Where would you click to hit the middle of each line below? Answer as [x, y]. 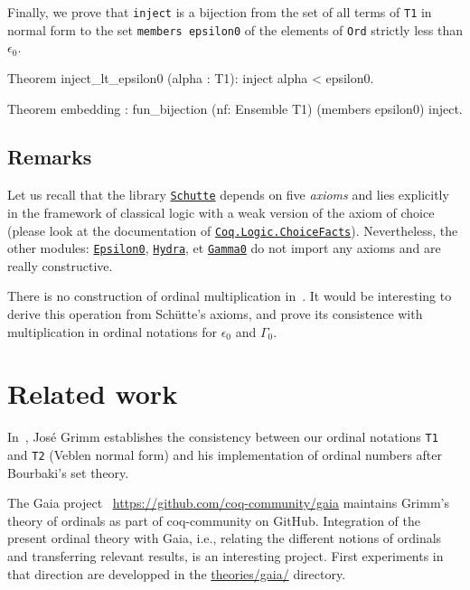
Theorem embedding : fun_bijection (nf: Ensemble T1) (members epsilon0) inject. [235, 108]
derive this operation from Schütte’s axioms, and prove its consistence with [215, 314]
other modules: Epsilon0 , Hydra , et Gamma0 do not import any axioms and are [224, 248]
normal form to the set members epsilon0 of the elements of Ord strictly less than [235, 29]
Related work [93, 393]
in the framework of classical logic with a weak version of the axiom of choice [221, 212]
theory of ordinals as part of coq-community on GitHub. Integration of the [214, 520]
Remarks [50, 157]
